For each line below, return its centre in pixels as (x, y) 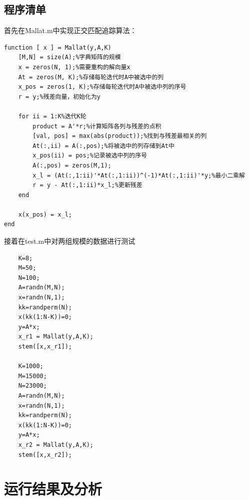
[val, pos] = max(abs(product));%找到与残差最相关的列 (120, 136)
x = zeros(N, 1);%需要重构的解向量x (74, 67)
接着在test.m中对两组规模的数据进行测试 (70, 241)
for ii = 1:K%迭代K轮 (52, 116)
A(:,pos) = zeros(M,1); (72, 165)
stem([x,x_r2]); (45, 455)
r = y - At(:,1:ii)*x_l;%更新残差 (87, 185)
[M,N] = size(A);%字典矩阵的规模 (69, 57)
